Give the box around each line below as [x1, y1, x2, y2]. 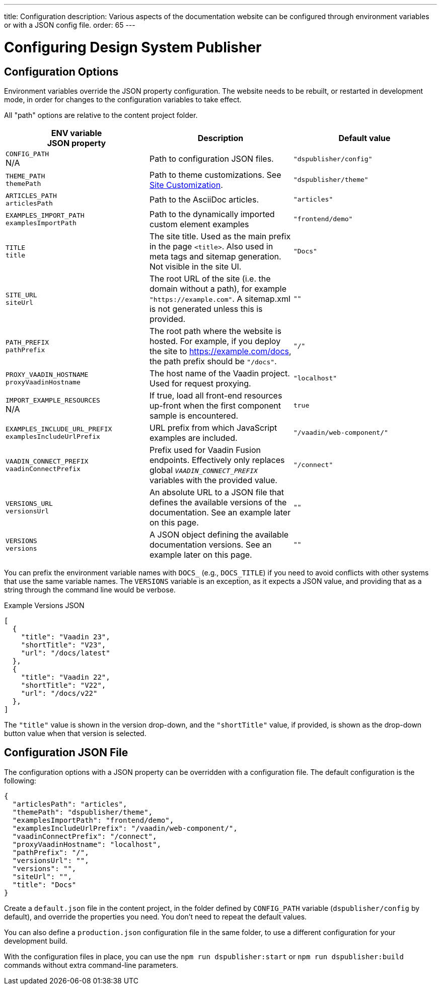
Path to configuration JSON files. [149, 154, 274, 164]
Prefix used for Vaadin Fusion [149, 444, 261, 455]
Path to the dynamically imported [149, 209, 275, 219]
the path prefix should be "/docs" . [149, 356, 277, 366]
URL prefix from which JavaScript [149, 422, 277, 433]
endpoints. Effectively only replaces [149, 454, 285, 465]
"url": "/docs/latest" [21, 648, 110, 657]
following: [4, 776, 36, 785]
